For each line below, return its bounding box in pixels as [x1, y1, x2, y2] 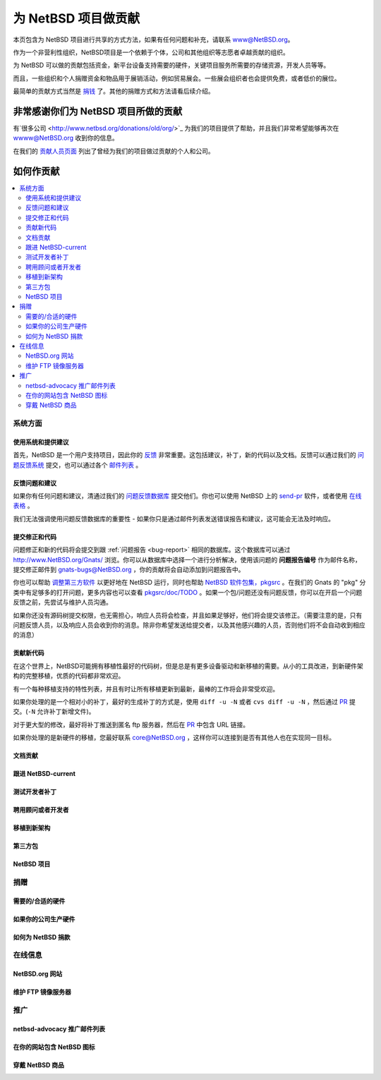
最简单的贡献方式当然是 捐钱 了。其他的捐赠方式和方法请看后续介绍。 [13, 87, 214, 95]
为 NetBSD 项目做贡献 [13, 11, 140, 26]
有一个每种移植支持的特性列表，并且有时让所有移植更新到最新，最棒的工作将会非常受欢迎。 [13, 684, 279, 693]
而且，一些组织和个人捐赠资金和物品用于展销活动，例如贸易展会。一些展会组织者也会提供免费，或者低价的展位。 [13, 74, 341, 83]
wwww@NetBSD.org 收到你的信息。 [13, 134, 119, 142]
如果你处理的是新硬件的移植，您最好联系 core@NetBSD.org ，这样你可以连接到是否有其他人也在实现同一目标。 [13, 734, 335, 742]
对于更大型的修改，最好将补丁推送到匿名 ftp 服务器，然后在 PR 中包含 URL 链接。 [13, 720, 250, 729]
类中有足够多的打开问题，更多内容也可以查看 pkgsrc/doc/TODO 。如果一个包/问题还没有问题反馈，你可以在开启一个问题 [13, 588, 363, 596]
